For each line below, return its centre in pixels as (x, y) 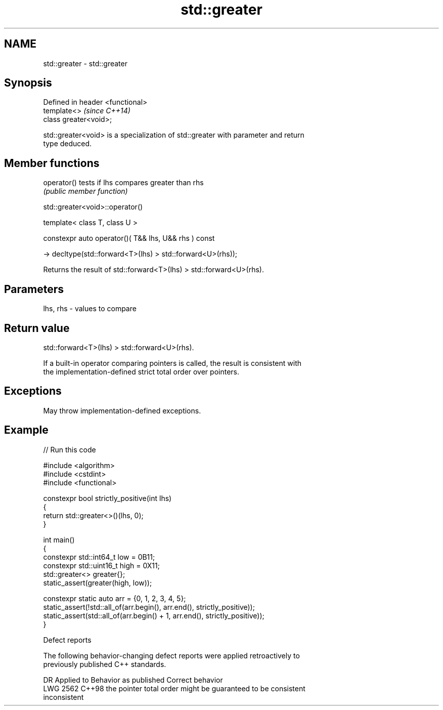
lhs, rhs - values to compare (90, 309)
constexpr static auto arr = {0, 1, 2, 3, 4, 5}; (115, 598)
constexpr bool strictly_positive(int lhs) (107, 498)
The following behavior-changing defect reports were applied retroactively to (171, 655)
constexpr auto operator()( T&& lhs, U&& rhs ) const (129, 238)
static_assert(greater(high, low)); (98, 582)
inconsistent (63, 697)
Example (26, 430)
